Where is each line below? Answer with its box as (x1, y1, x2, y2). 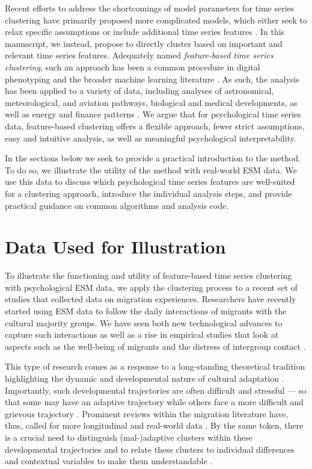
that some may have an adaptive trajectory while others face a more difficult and (5, 396, 304, 408)
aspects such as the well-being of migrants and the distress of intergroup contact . (5, 340, 306, 352)
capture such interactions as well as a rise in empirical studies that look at (5, 328, 279, 341)
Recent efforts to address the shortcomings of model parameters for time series (5, 2, 295, 14)
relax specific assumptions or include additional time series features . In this (5, 25, 285, 38)
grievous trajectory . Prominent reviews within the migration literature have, (5, 407, 289, 420)
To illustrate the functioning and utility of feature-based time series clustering (5, 269, 292, 282)
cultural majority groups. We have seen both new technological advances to (5, 316, 283, 329)
